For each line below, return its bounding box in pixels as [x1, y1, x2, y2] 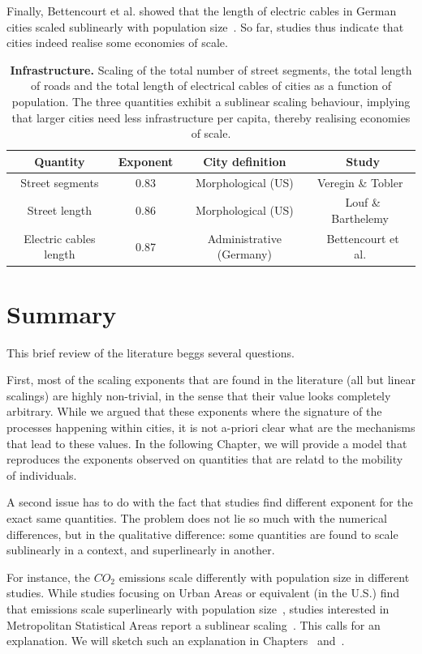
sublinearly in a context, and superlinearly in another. [6, 541, 275, 558]
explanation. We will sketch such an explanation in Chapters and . [6, 632, 345, 649]
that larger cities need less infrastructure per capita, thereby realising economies [11, 109, 411, 126]
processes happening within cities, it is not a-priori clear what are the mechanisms [6, 419, 416, 436]
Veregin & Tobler [316, 173, 403, 190]
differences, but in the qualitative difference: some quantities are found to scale [6, 525, 398, 542]
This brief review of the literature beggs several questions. [6, 344, 295, 361]
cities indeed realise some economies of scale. [6, 34, 228, 51]
